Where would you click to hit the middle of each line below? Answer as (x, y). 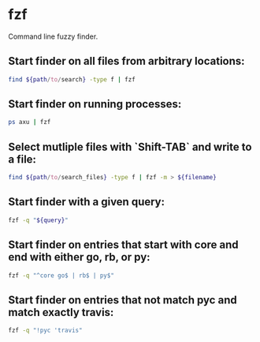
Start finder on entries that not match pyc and (123, 300)
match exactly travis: (61, 312)
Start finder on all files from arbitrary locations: (127, 61)
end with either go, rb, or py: (80, 257)
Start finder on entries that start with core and (123, 245)
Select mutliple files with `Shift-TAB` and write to (130, 147)
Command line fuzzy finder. (53, 36)
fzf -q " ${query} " (38, 220)
